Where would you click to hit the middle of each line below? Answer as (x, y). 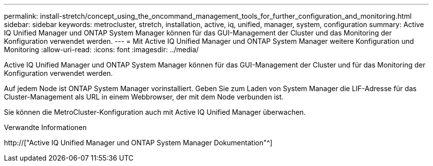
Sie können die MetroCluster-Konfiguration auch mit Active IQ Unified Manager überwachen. (155, 112)
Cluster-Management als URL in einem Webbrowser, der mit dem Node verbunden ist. (144, 97)
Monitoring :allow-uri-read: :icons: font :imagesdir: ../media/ (101, 50)
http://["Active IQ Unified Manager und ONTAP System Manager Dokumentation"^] (138, 143)
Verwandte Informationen (45, 127)
